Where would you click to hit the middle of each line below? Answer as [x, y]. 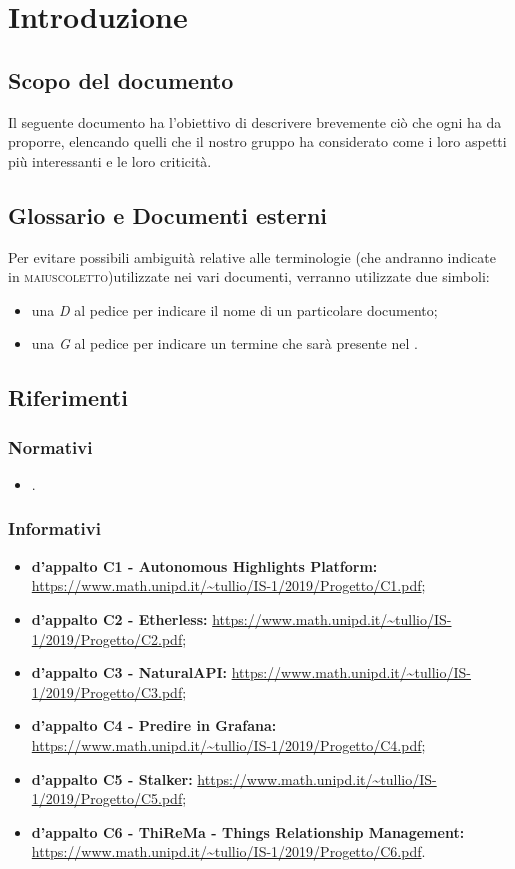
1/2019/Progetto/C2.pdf [107, 638]
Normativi [50, 446]
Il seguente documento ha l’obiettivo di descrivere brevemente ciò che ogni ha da [255, 121]
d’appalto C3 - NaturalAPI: [129, 672]
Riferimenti [68, 397]
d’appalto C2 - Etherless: [119, 618]
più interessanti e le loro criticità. [110, 160]
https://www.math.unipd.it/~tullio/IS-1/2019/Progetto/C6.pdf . [228, 851]
